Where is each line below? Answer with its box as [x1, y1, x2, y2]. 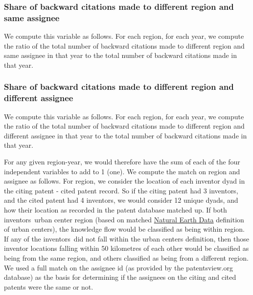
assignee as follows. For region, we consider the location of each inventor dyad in [4, 176, 245, 186]
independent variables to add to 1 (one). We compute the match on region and [4, 166, 240, 176]
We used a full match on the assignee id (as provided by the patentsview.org [4, 262, 233, 272]
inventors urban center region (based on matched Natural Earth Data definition [4, 214, 244, 224]
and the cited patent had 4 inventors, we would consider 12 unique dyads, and [4, 195, 238, 205]
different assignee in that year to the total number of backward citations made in [4, 130, 247, 140]
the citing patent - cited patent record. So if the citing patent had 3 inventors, [4, 185, 238, 195]
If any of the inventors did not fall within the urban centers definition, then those [4, 233, 249, 243]
